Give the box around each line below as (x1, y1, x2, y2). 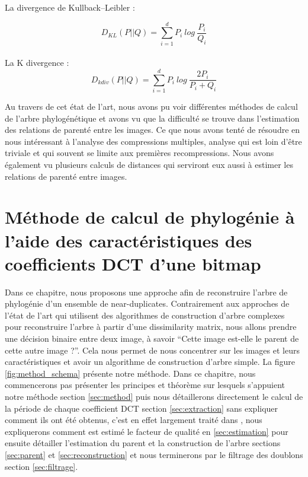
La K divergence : (5, 56, 69, 69)
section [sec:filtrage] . (5, 460, 78, 472)
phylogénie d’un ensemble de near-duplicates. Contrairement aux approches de (5, 297, 290, 310)
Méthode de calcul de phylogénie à (5, 205, 295, 229)
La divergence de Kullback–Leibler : (5, 1, 135, 13)
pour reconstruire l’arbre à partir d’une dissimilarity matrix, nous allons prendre (5, 320, 297, 333)
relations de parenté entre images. (5, 170, 127, 182)
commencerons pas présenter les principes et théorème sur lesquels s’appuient (5, 379, 285, 391)
